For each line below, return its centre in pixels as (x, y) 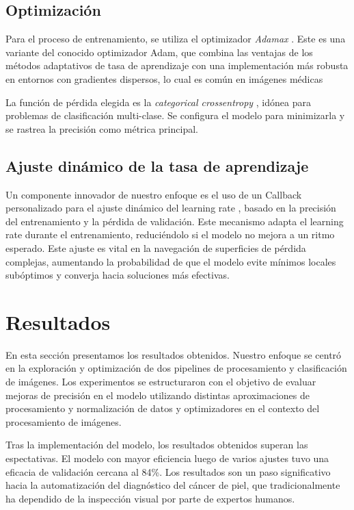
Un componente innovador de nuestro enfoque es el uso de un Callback (154, 194)
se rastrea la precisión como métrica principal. (102, 128)
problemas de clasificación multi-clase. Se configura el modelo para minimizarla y (175, 115)
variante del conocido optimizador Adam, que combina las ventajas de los (159, 52)
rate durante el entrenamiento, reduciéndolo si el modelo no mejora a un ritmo (170, 234)
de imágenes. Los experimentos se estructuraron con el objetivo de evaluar (161, 382)
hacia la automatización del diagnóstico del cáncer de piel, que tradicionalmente (173, 485)
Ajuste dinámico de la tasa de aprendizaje (157, 165)
